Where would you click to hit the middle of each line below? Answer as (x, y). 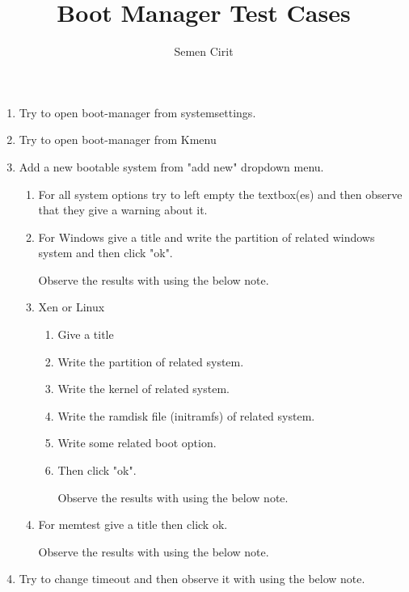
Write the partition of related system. (151, 361)
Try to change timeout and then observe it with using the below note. (192, 579)
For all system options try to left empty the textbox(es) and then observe (220, 194)
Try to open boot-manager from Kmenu (118, 140)
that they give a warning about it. (123, 210)
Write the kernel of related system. (143, 389)
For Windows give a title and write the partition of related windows (207, 237)
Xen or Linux (72, 307)
